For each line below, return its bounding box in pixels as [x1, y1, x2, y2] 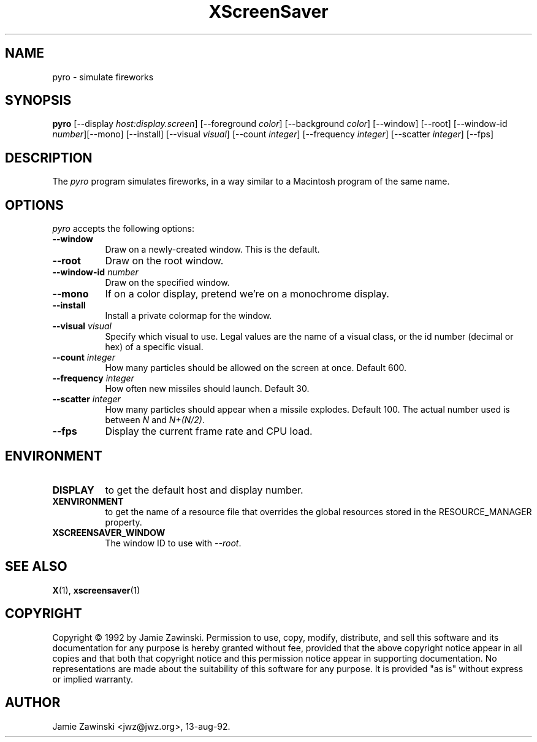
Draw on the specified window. [105, 277, 230, 288]
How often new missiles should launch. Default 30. [105, 383, 310, 394]
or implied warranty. [52, 673, 134, 684]
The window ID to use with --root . [105, 537, 242, 548]
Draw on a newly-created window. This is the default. [105, 244, 320, 255]
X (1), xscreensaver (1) [52, 584, 140, 595]
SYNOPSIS [5, 93, 72, 109]
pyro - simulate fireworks [52, 71, 154, 82]
